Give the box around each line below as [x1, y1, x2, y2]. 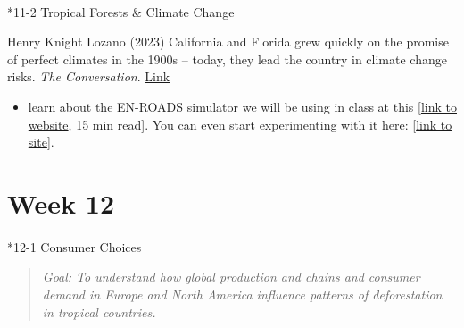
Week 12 [7, 184, 115, 221]
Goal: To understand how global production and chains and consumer [42, 267, 420, 286]
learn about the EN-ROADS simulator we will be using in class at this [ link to [28, 97, 457, 115]
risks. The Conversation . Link [7, 67, 170, 86]
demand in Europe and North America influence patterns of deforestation [42, 284, 443, 303]
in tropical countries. [42, 302, 156, 321]
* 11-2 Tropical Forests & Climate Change [7, 2, 235, 21]
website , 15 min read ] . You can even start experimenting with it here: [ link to [28, 114, 452, 133]
